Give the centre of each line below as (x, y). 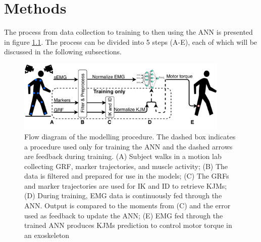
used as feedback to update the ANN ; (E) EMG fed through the (124, 215)
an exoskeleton (47, 235)
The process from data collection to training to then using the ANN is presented (128, 32)
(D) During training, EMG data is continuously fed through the (123, 195)
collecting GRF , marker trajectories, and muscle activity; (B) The (126, 166)
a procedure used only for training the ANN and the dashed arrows (128, 146)
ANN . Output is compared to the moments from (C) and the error (127, 206)
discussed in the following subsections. (63, 52)
